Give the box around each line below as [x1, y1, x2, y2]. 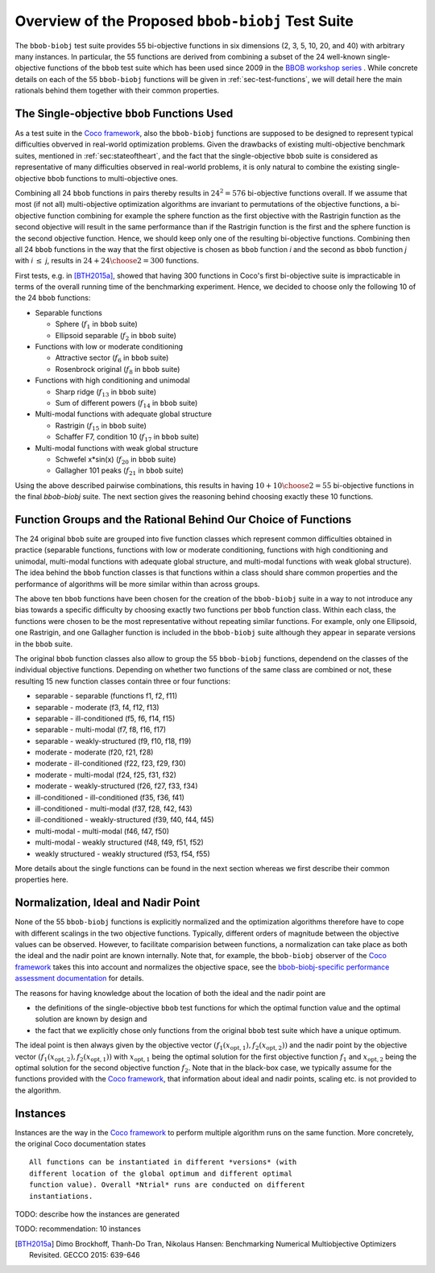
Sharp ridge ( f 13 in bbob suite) [55, 386, 157, 399]
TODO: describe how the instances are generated [14, 1209, 180, 1219]
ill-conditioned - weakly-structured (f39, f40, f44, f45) [35, 815, 214, 825]
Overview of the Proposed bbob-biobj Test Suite [14, 12, 354, 30]
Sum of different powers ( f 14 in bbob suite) [55, 399, 198, 410]
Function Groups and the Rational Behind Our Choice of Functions [14, 512, 352, 527]
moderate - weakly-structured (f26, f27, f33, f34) [35, 781, 198, 791]
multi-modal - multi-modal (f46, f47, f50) [35, 826, 169, 836]
